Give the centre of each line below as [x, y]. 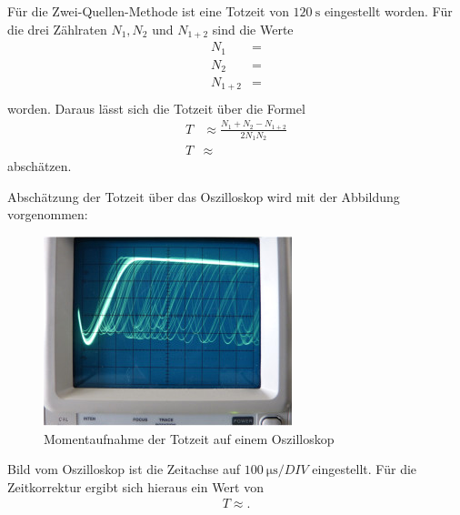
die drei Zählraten [57, 29]
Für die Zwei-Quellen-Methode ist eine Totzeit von [148, 11]
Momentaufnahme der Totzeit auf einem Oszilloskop [189, 438]
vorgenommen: [48, 214]
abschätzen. [40, 166]
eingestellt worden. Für [388, 11]
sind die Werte [253, 29]
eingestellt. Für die [365, 469]
